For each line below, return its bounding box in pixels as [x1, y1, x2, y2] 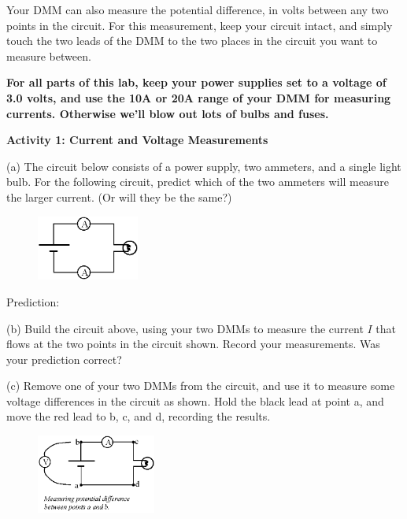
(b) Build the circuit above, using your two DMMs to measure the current [6, 320, 364, 336]
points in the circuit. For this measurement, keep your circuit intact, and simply [6, 17, 393, 33]
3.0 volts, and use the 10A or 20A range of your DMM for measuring [6, 89, 391, 106]
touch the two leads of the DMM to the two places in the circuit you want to [6, 32, 378, 49]
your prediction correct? [6, 350, 122, 367]
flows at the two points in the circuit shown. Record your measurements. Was [6, 335, 380, 352]
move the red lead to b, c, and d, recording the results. [6, 408, 271, 424]
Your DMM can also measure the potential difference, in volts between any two [6, 2, 389, 17]
